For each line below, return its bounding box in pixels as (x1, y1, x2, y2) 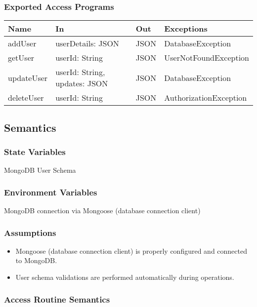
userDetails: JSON (55, 38, 119, 49)
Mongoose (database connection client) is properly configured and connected (15, 245, 247, 256)
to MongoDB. (15, 255, 57, 266)
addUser (8, 38, 37, 49)
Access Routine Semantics (4, 293, 110, 305)
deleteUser (8, 92, 44, 104)
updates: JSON (55, 77, 108, 89)
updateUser (8, 72, 48, 83)
